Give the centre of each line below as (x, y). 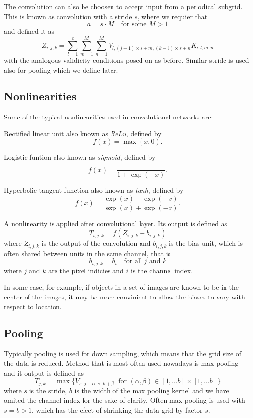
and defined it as (29, 31)
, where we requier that (172, 16)
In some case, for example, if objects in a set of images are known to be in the (121, 287)
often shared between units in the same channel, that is (87, 253)
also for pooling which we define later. (61, 70)
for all (133, 261)
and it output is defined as (44, 373)
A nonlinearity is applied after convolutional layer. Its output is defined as (116, 223)
